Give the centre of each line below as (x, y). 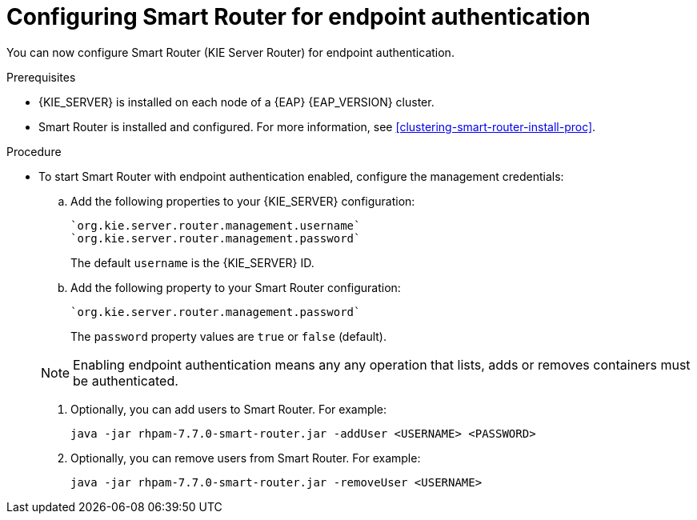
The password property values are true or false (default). (228, 336)
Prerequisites (41, 77)
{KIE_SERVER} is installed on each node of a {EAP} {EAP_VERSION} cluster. (236, 102)
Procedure (34, 151)
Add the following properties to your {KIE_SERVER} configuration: (243, 201)
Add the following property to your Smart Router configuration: (236, 287)
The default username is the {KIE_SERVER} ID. (192, 262)
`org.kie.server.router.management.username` (216, 225)
